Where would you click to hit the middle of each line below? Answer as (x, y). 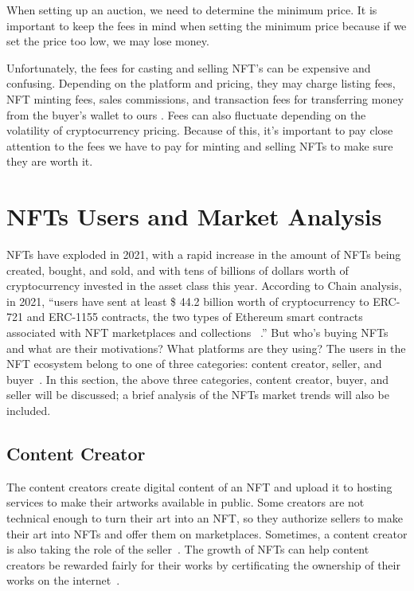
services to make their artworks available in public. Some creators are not (186, 502)
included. (29, 410)
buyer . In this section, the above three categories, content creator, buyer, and (197, 379)
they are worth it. (50, 161)
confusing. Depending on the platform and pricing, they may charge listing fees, (201, 83)
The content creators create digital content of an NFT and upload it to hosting (199, 486)
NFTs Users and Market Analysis (194, 216)
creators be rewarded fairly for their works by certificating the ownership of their (203, 564)
